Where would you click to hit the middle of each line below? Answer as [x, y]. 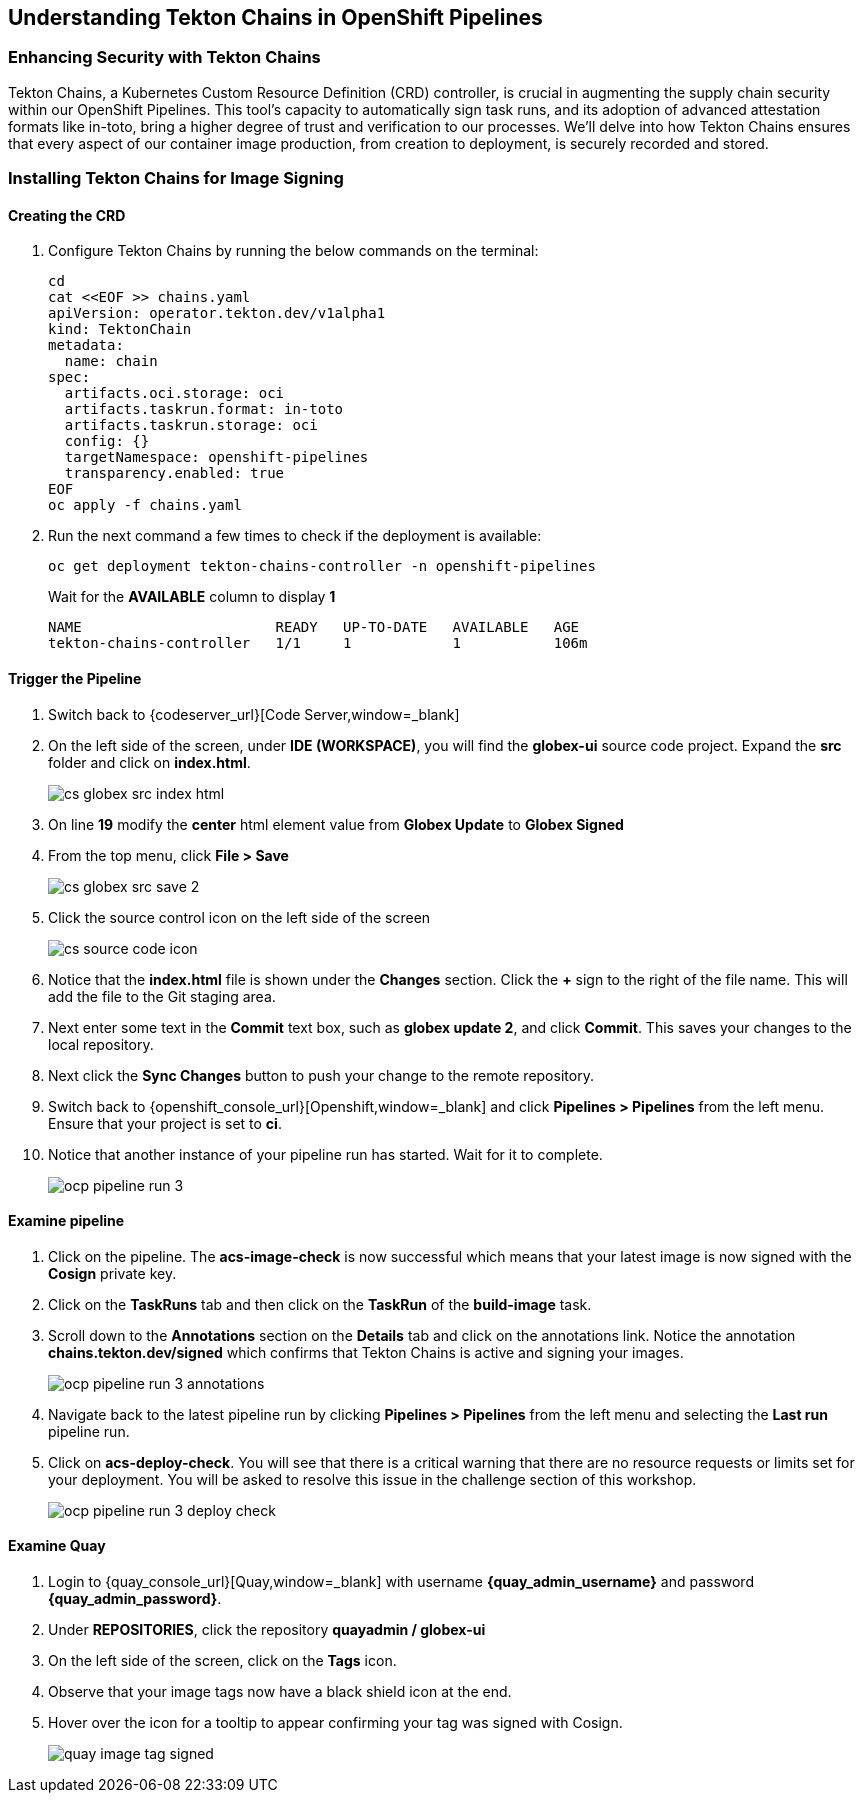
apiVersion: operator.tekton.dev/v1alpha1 [217, 313]
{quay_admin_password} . [135, 1599]
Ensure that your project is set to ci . [165, 1123]
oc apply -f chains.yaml [145, 505]
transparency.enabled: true [174, 473]
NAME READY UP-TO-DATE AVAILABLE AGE [314, 627]
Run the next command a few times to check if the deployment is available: [295, 536]
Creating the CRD [67, 215]
